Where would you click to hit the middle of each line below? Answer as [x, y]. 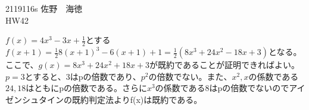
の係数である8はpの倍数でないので [222, 88]
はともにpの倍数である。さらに [86, 88]
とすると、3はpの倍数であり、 [83, 76]
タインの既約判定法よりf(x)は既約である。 [120, 99]
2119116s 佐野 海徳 [44, 8]
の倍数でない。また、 [190, 76]
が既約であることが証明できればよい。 [224, 65]
